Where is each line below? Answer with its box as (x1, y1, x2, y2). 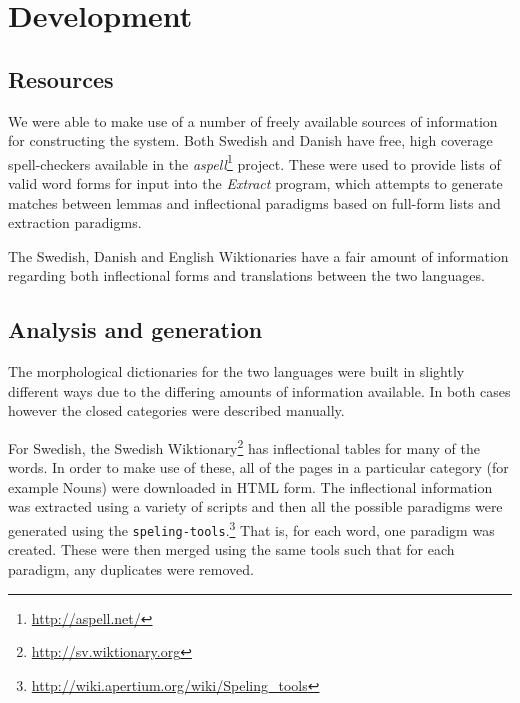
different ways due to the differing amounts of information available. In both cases (8, 380, 511, 401)
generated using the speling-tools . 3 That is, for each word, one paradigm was (8, 517, 495, 540)
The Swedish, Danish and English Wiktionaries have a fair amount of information (8, 245, 509, 266)
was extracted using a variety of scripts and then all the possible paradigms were (8, 496, 503, 517)
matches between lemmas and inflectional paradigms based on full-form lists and (8, 192, 501, 213)
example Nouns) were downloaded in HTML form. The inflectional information (8, 476, 493, 497)
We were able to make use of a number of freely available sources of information (8, 110, 498, 131)
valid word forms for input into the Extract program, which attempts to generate (8, 173, 503, 194)
